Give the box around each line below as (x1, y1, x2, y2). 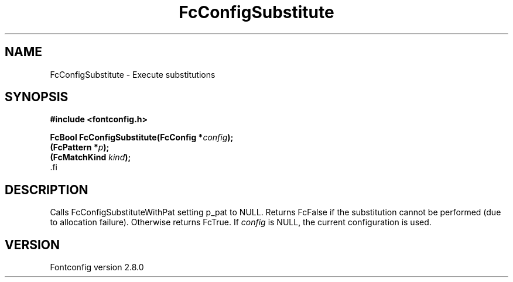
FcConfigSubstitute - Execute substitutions (50, 69, 216, 80)
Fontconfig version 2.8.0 (50, 262, 144, 273)
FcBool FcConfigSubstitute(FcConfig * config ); (50, 132, 234, 143)
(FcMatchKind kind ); (50, 152, 131, 163)
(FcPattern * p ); (50, 142, 110, 153)
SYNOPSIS (5, 90, 69, 105)
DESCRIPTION (5, 182, 88, 197)
